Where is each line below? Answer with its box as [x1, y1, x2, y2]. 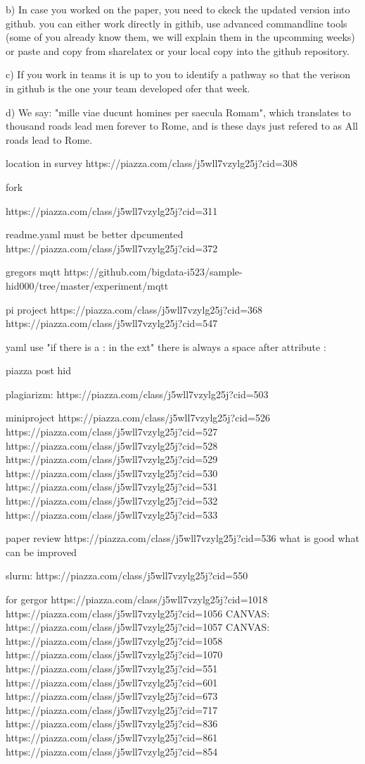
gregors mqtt [6, 264, 61, 279]
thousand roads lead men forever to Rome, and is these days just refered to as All [6, 118, 359, 133]
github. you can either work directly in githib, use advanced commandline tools [6, 16, 347, 30]
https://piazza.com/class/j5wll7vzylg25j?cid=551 [6, 660, 218, 675]
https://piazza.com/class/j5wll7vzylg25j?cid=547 [6, 316, 218, 331]
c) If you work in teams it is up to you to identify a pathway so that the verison [6, 67, 350, 82]
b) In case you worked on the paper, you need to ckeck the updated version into [6, 2, 350, 16]
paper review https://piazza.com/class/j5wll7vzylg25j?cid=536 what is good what [6, 531, 359, 546]
